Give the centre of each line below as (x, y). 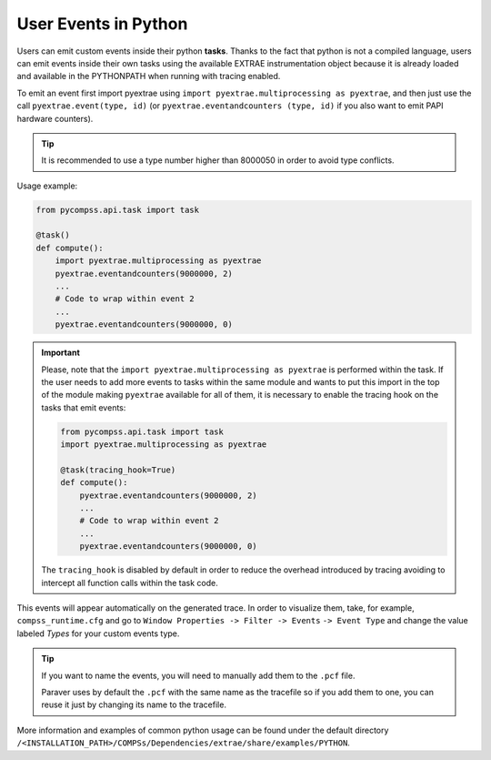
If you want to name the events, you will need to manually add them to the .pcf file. (198, 675)
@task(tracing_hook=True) (118, 470)
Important (61, 353)
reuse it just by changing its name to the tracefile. (134, 704)
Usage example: (47, 186)
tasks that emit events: (84, 407)
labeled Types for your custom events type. (98, 633)
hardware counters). (55, 118)
